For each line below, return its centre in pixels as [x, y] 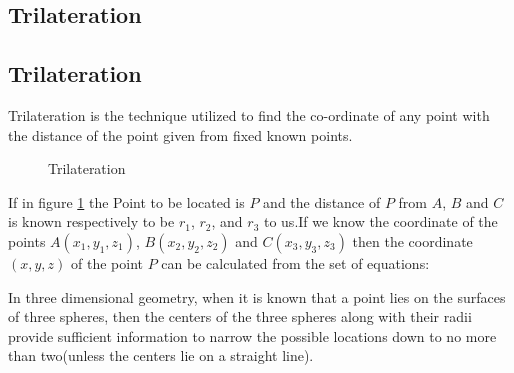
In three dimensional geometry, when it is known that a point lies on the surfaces [257, 296]
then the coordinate [412, 240]
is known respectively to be [91, 221]
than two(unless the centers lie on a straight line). [161, 355]
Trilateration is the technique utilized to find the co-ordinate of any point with [249, 114]
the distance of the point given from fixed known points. [180, 134]
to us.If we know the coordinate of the [380, 221]
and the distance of [322, 201]
